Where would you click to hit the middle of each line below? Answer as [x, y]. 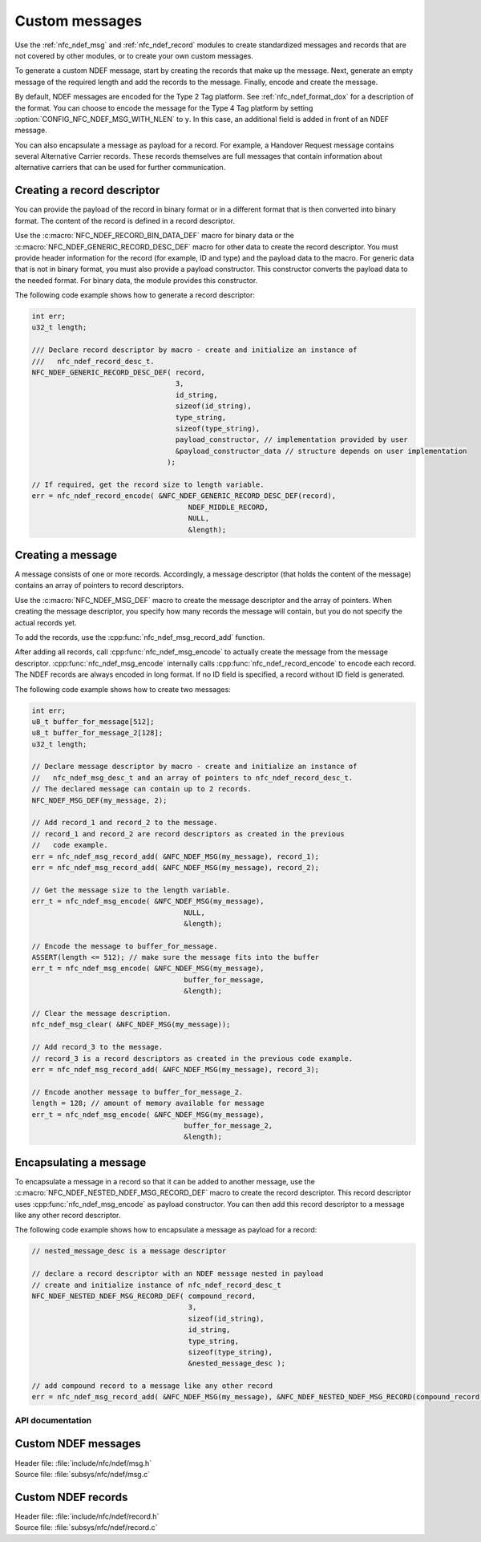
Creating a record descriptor [87, 190]
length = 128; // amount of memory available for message [148, 1103]
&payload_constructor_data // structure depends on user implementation [321, 451]
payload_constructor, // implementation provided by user [291, 440]
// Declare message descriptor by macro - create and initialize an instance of [194, 767]
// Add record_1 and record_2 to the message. [125, 823]
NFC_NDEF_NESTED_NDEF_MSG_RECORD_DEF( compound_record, [144, 1296]
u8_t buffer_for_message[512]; [93, 721]
